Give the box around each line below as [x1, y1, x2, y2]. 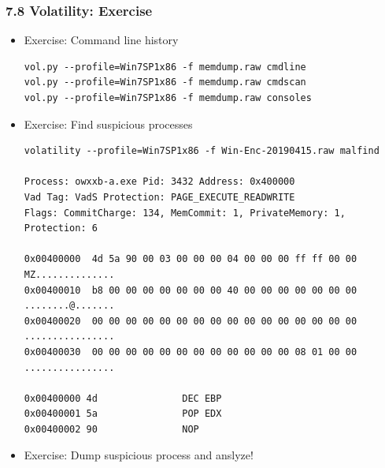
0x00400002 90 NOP [24, 423, 199, 435]
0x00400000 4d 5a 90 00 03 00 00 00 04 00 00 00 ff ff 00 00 [24, 253, 357, 265]
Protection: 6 [24, 223, 98, 234]
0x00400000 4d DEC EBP [24, 392, 222, 404]
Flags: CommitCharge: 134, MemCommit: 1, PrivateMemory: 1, [24, 207, 346, 219]
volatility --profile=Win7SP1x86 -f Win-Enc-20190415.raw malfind [24, 145, 379, 157]
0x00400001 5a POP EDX [24, 408, 222, 420]
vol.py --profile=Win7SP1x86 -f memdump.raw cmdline [24, 61, 306, 73]
